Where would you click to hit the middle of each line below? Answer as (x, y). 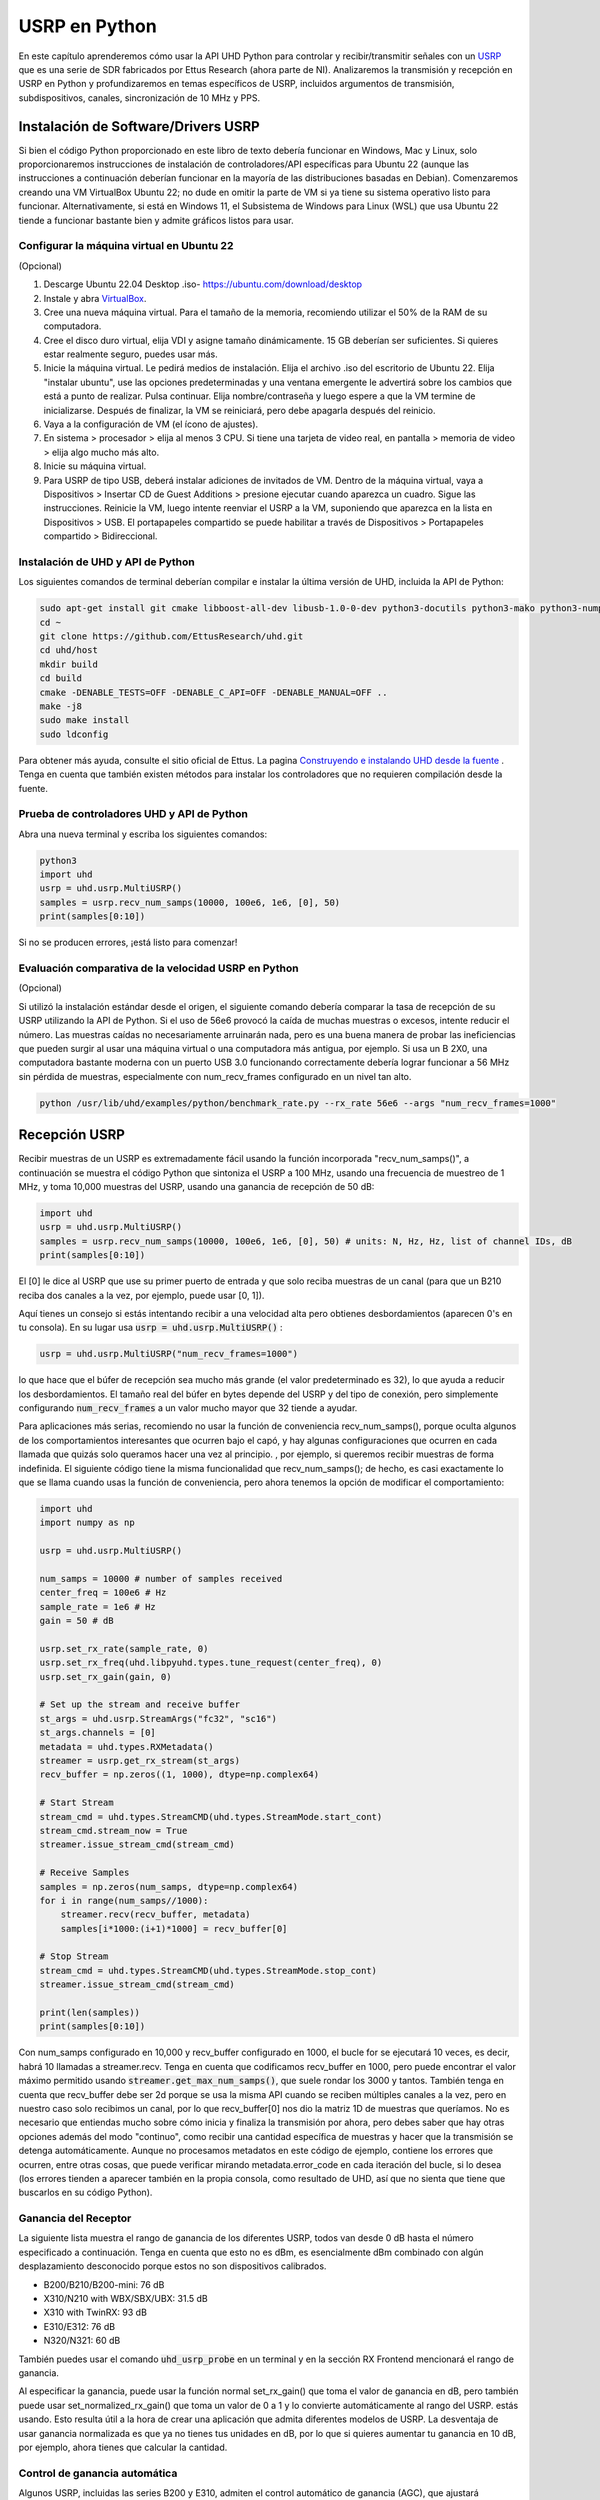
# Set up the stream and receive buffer (139, 1704)
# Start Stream (76, 1803)
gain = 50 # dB (76, 1621)
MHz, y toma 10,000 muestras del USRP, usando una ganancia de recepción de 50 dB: (196, 1186)
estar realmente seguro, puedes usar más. (131, 354)
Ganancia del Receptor (75, 2218)
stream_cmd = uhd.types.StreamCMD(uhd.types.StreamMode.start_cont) (211, 1816)
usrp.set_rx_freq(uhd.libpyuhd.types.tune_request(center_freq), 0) (211, 1663)
